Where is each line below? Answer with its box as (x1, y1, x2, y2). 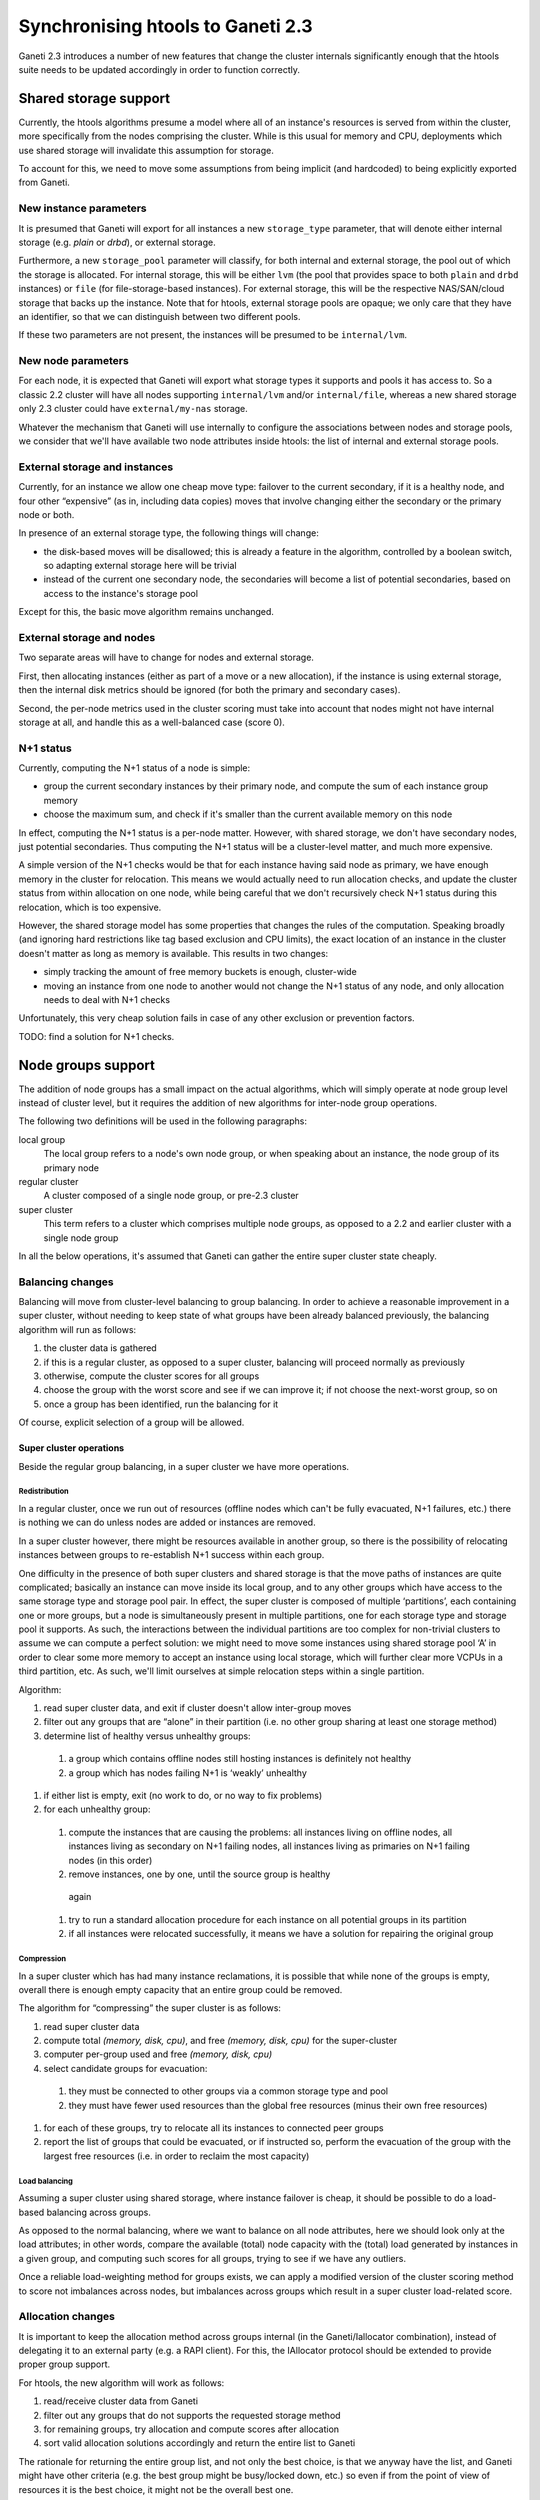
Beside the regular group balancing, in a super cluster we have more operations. (18, 1460, 350, 1472)
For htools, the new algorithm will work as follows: (18, 2376, 225, 2389)
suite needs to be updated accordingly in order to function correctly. (18, 63, 300, 75)
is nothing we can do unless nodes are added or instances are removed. (18, 1516, 316, 1529)
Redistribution (18, 1486, 69, 1497)
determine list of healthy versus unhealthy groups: (43, 1730, 251, 1742)
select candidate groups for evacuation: (43, 2062, 208, 2074)
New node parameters (18, 354, 129, 368)
